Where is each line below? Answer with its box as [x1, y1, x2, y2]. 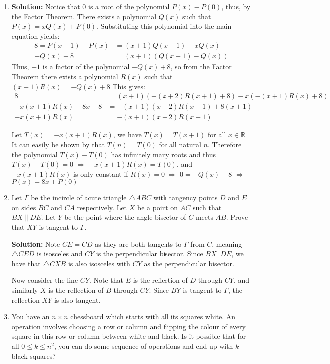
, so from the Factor [170, 61, 232, 72]
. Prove [226, 212, 248, 222]
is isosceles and [36, 248, 83, 259]
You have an [11, 311, 50, 322]
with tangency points [153, 192, 218, 203]
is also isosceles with [68, 258, 130, 268]
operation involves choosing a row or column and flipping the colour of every [11, 321, 246, 331]
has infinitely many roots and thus [111, 149, 216, 159]
